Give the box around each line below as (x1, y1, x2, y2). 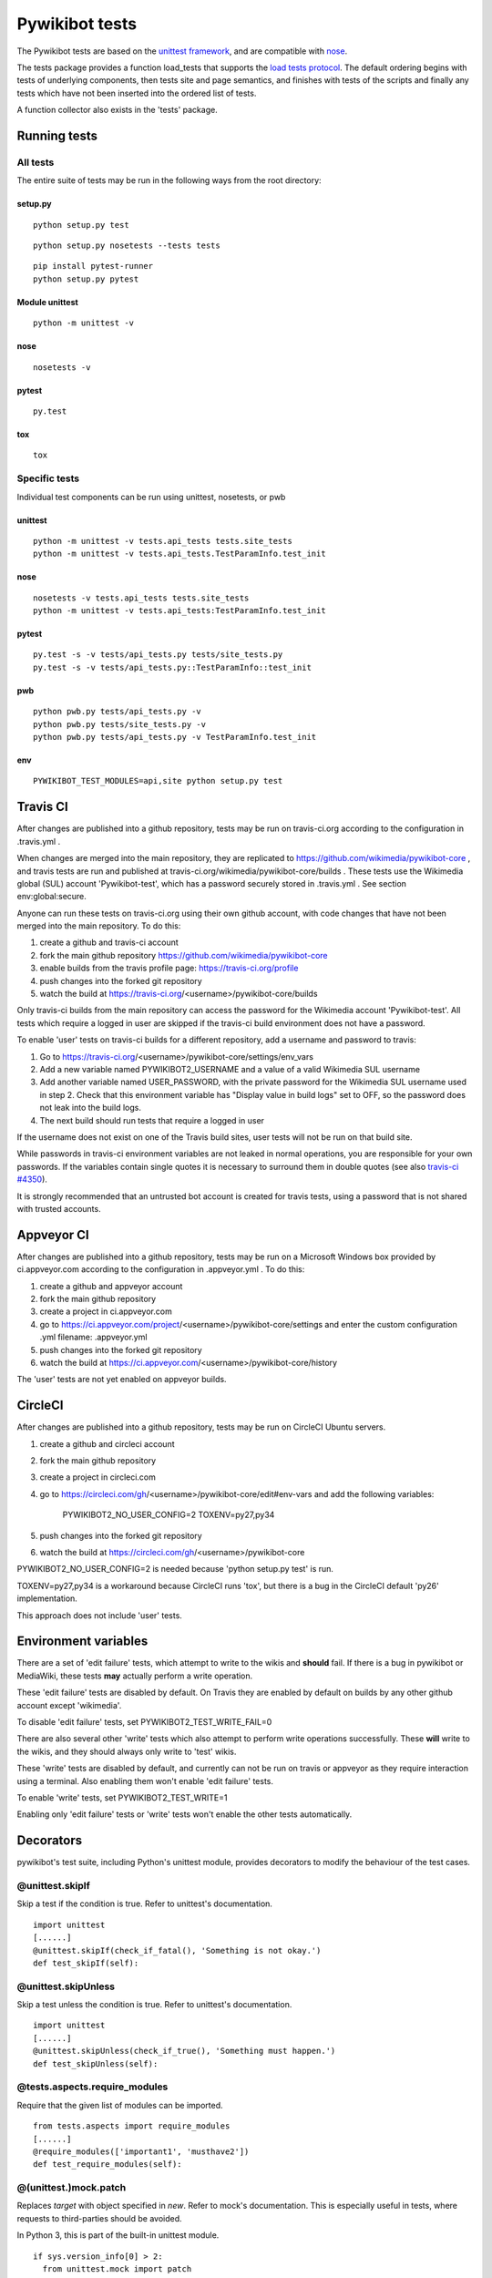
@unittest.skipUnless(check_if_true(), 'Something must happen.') (33, 2046, 336, 2057)
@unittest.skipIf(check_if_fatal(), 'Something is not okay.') (33, 1945, 322, 1955)
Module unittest (16, 296, 79, 307)
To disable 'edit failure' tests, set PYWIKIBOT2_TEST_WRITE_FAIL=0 (16, 1716, 272, 1727)
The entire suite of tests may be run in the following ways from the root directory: (16, 175, 323, 186)
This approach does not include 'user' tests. (16, 1609, 182, 1621)
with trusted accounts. (16, 1203, 101, 1214)
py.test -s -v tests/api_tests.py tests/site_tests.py (33, 650, 283, 660)
